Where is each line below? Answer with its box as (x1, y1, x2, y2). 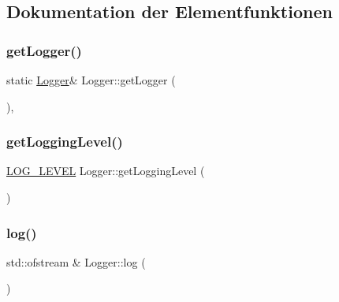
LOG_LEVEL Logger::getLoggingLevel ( (6, 162, 205, 179)
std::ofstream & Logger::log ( (6, 253, 146, 270)
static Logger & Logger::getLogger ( (6, 72, 176, 88)
